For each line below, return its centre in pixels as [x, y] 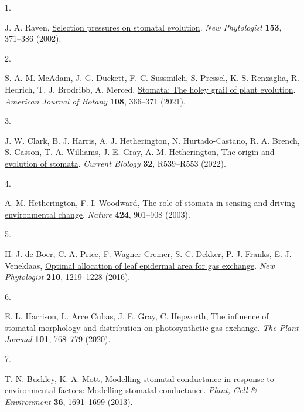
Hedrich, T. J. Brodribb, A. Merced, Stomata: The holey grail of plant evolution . [150, 89]
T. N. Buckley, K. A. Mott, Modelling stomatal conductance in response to [139, 378]
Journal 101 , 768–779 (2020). [58, 339]
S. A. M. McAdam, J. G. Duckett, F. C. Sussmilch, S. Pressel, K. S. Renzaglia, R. [152, 78]
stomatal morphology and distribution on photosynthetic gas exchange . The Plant [152, 327]
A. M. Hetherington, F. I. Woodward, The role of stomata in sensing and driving [150, 203]
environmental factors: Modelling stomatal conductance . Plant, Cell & [131, 390]
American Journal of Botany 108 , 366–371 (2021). [95, 101]
